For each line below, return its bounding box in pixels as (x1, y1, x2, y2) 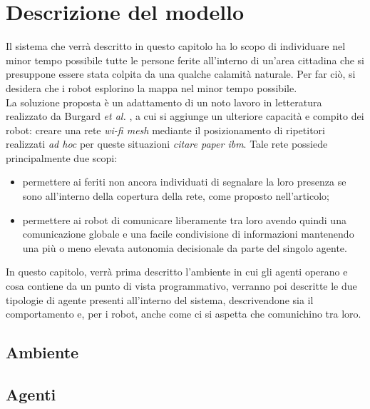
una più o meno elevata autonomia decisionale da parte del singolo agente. (22, 240, 347, 255)
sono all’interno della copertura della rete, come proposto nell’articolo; (22, 188, 329, 203)
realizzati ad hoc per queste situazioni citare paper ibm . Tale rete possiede (6, 136, 328, 151)
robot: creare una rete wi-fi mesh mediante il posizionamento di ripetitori (6, 122, 325, 137)
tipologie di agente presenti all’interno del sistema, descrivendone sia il (6, 292, 314, 307)
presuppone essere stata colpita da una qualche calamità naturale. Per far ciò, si (6, 66, 356, 81)
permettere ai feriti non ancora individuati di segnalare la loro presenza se (22, 174, 346, 189)
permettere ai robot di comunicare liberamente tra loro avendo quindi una (22, 212, 346, 227)
